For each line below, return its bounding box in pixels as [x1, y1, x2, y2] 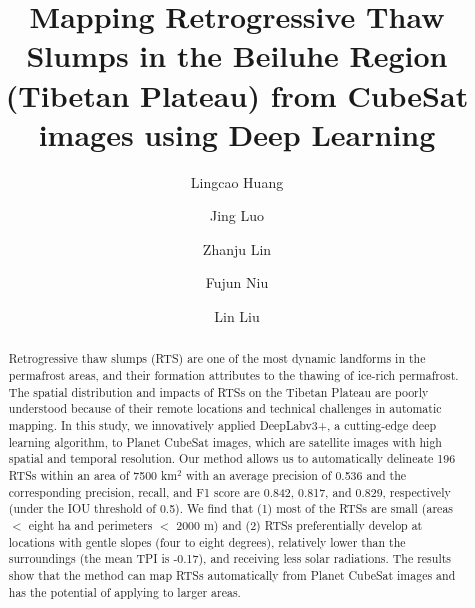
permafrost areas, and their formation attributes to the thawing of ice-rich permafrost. [8, 367, 459, 384]
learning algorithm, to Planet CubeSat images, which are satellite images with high [8, 433, 442, 450]
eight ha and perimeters [28, 517, 153, 534]
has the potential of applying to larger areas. [8, 583, 241, 600]
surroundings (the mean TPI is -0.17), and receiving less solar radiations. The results [8, 550, 452, 567]
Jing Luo [209, 205, 265, 226]
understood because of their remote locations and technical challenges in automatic [8, 400, 442, 417]
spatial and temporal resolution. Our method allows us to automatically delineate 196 [8, 450, 456, 467]
